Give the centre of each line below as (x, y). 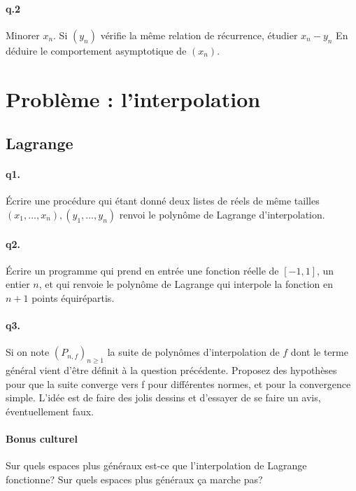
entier (18, 284)
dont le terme (319, 352)
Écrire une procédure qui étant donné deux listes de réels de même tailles (163, 201)
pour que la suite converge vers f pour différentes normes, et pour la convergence (178, 383)
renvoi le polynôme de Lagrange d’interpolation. (222, 214)
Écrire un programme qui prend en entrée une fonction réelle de (142, 270)
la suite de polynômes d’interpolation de (193, 352)
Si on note (28, 352)
